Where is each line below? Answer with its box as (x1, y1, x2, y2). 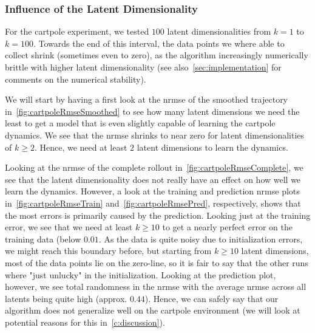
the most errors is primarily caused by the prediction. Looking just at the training (5, 208, 311, 221)
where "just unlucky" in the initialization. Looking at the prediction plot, (5, 268, 276, 281)
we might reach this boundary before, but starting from (5, 244, 212, 257)
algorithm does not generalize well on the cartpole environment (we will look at (5, 304, 300, 317)
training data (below (5, 232, 81, 245)
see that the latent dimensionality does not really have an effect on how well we (5, 173, 301, 185)
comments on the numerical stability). (5, 72, 146, 85)
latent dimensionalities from (167, 25, 271, 38)
